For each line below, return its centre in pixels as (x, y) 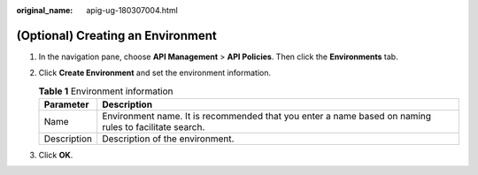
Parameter (66, 104)
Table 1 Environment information (106, 91)
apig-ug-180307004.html (132, 10)
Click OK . (56, 156)
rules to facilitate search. (154, 127)
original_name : (45, 10)
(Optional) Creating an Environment (116, 35)
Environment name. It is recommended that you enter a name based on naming (267, 117)
